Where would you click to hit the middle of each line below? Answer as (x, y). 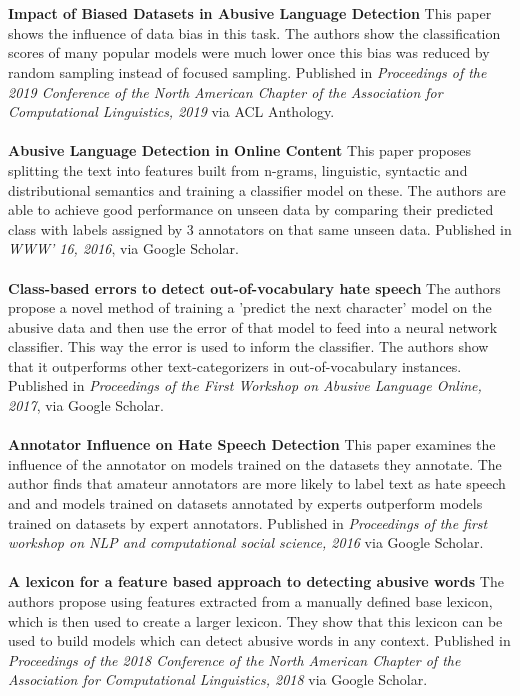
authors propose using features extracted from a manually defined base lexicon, (250, 601)
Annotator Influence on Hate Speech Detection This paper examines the (252, 444)
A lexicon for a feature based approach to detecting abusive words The (256, 581)
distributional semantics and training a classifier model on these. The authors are (257, 189)
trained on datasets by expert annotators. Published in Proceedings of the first (248, 522)
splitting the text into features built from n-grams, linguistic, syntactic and (238, 169)
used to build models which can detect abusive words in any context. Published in (259, 640)
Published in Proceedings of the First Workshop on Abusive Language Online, (245, 385)
